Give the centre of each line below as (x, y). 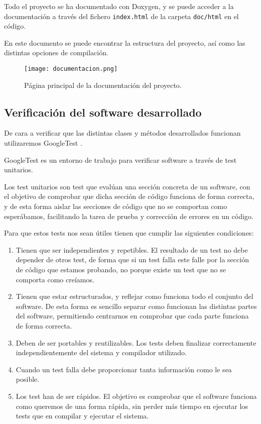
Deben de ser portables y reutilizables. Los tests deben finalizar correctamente (136, 342)
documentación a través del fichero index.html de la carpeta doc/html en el (121, 16)
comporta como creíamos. (55, 279)
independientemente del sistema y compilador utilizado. (101, 352)
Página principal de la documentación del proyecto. (103, 85)
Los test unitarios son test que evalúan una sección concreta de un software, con (127, 186)
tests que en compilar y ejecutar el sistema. (82, 416)
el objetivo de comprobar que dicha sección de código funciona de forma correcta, (129, 196)
